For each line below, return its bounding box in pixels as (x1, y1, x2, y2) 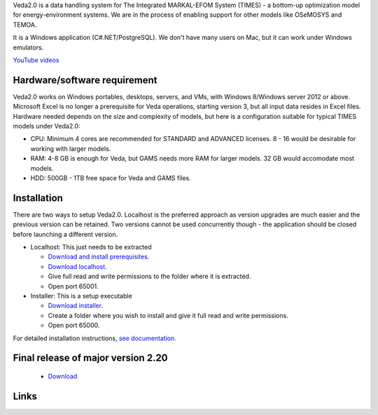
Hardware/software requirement (13, 74, 157, 86)
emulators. (13, 43, 44, 52)
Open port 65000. (48, 321, 100, 330)
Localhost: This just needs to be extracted (30, 243, 152, 252)
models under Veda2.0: (13, 122, 80, 131)
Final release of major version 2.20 (13, 352, 168, 364)
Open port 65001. (48, 282, 99, 290)
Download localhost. (48, 262, 108, 270)
